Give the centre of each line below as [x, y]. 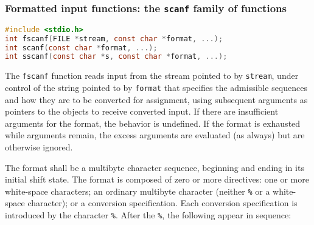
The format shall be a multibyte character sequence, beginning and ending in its [155, 167]
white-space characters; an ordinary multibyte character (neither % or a [138, 191]
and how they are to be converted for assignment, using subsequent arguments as [156, 99]
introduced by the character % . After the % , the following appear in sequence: [148, 215]
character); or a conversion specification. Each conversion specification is [162, 203]
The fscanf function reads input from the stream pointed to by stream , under [152, 76]
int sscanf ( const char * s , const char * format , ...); [116, 57]
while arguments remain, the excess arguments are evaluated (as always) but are [155, 135]
